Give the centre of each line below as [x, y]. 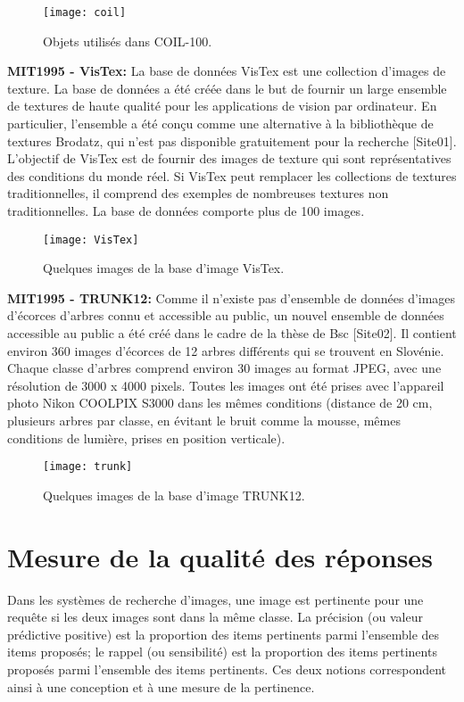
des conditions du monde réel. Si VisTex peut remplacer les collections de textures [232, 175]
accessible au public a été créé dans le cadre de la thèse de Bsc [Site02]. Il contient [232, 333]
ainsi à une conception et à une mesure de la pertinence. [161, 686]
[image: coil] [85, 12]
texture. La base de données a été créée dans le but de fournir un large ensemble [227, 88]
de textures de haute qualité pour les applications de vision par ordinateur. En [222, 106]
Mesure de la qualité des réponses [220, 556]
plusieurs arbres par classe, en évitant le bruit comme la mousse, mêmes [204, 420]
